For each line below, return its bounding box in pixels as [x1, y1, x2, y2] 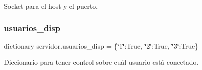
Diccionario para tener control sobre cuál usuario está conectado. [4, 57, 199, 67]
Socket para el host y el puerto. [4, 1, 98, 11]
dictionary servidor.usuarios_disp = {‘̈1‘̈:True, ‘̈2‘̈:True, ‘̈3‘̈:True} [4, 40, 199, 51]
